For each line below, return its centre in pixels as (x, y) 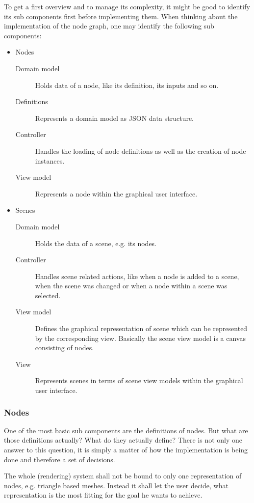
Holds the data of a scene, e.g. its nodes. (96, 243)
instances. (50, 160)
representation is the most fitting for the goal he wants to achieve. (103, 495)
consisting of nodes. (64, 348)
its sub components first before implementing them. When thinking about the (121, 16)
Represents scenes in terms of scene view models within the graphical (139, 380)
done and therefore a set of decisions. (60, 459)
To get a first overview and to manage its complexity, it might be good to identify (127, 6)
